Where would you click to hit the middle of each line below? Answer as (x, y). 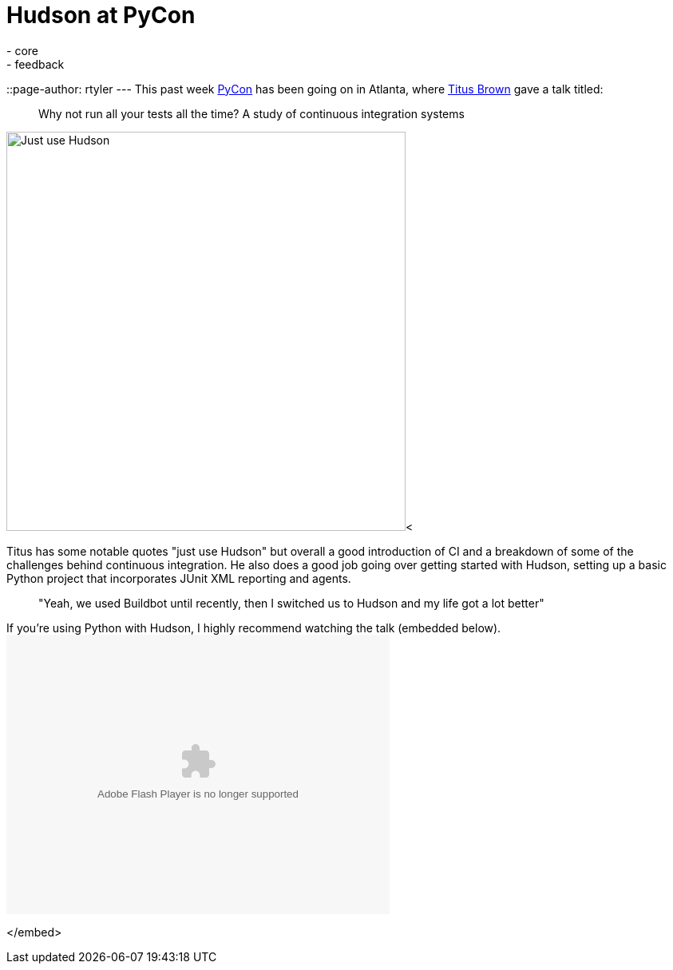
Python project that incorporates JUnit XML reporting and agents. (179, 578)
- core (22, 50)
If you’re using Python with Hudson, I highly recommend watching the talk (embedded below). (254, 628)
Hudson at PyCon (101, 15)
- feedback (36, 64)
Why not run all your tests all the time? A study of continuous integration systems (251, 113)
